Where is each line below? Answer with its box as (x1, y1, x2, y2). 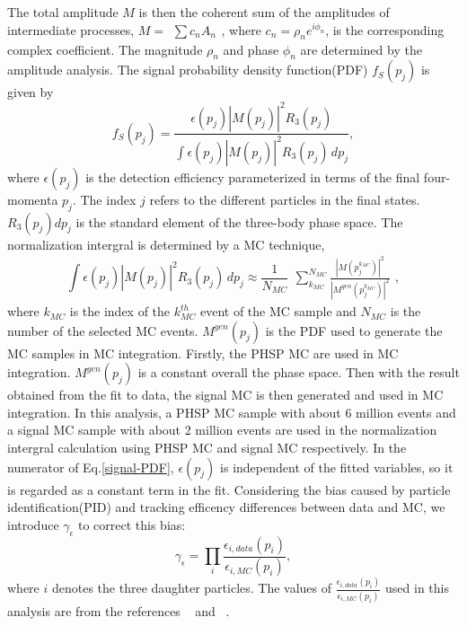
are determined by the (300, 40, 422, 58)
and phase (223, 40, 279, 58)
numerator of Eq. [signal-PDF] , (7, 457, 174, 476)
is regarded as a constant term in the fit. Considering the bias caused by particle (7, 480, 451, 498)
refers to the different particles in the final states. (149, 190, 420, 208)
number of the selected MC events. (7, 321, 198, 339)
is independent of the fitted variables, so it (220, 457, 454, 476)
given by (7, 83, 54, 101)
